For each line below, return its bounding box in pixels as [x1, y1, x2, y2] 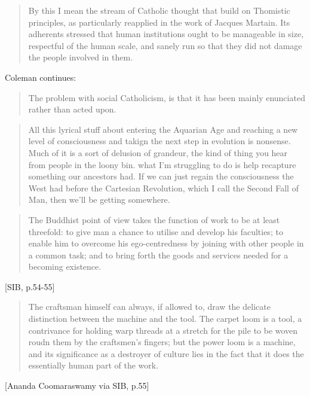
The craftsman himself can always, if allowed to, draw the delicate [28, 300, 271, 313]
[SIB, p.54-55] [5, 280, 55, 293]
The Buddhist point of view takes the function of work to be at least [28, 213, 280, 226]
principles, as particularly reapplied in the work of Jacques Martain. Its [28, 16, 290, 28]
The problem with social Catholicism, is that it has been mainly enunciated [28, 91, 305, 103]
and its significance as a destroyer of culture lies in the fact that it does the [28, 347, 304, 360]
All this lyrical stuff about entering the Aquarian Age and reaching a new [28, 123, 298, 135]
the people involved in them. [28, 51, 133, 63]
